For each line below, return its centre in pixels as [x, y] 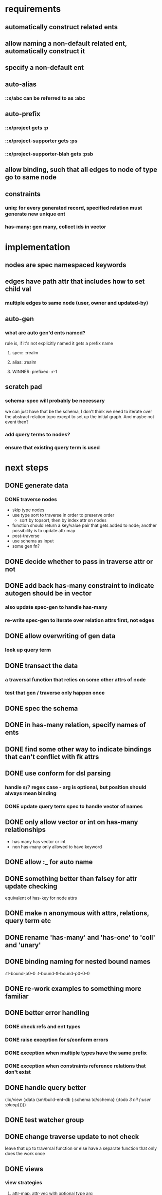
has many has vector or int [39, 841]
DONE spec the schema [42, 708]
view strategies [24, 1183]
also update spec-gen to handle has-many [56, 607]
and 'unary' [23, 945]
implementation [38, 247]
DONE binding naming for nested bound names [78, 962]
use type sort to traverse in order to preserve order [63, 515]
